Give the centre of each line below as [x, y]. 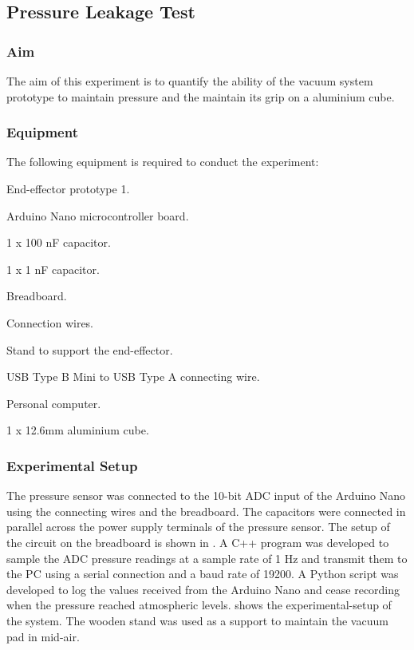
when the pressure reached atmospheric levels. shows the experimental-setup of [199, 605]
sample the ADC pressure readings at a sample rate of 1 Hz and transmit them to [207, 558]
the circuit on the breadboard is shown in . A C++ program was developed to [198, 542]
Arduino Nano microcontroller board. [98, 215]
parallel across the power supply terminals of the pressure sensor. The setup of [198, 527]
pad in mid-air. [43, 636]
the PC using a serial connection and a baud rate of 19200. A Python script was [203, 574]
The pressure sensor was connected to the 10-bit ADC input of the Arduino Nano [206, 495]
